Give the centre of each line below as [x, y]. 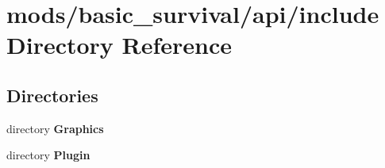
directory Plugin [48, 155]
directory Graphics [55, 128]
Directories [52, 95]
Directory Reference [119, 45]
